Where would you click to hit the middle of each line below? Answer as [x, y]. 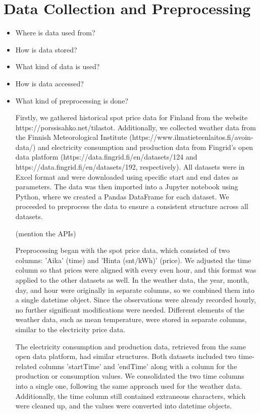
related [26, 366]
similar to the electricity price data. [70, 329]
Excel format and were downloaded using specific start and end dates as [127, 176]
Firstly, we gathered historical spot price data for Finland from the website [132, 117]
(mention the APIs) [46, 233]
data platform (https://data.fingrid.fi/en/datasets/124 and [106, 157]
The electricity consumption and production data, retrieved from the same [131, 346]
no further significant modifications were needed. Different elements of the [130, 309]
